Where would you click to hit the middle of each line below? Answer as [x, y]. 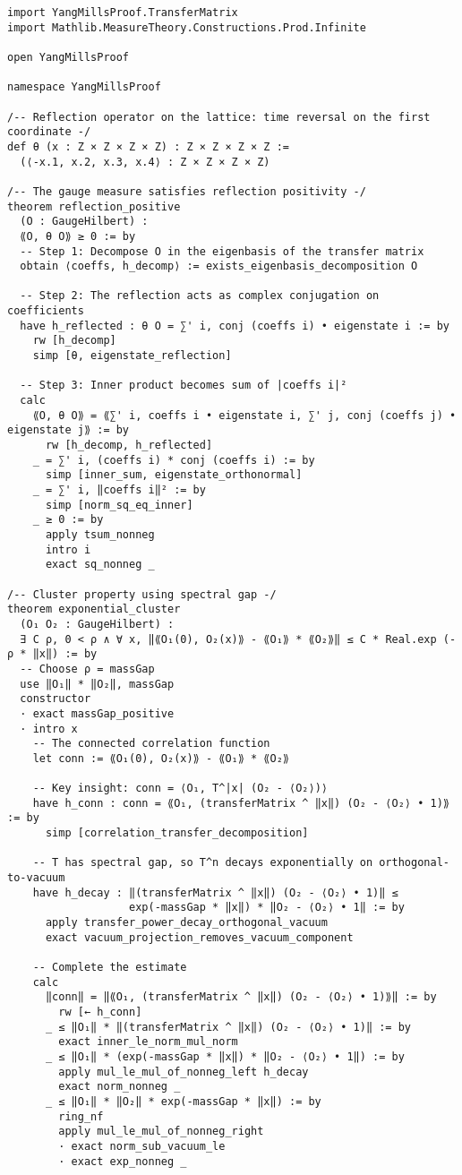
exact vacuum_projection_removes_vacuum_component [199, 937]
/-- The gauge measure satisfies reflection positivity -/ [187, 191]
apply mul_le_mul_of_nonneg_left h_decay [184, 1072]
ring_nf [81, 1116]
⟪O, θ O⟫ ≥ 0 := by [78, 236]
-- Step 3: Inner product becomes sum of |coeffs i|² [184, 386]
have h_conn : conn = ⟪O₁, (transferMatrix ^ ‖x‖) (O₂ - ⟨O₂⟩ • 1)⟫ [241, 803]
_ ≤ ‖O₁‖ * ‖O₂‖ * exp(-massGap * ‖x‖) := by [183, 1101]
